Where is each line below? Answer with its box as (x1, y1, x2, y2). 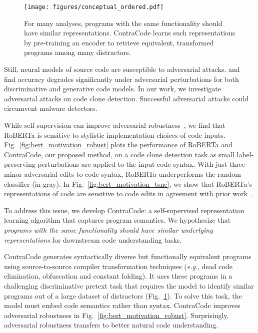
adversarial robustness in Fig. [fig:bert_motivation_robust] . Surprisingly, (4, 310, 229, 320)
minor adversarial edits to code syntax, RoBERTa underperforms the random (4, 168, 241, 179)
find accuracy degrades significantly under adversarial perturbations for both (4, 73, 239, 84)
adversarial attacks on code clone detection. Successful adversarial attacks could (4, 93, 249, 103)
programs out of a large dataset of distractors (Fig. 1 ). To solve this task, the (4, 290, 242, 301)
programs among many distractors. (24, 47, 131, 57)
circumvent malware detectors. (4, 103, 97, 113)
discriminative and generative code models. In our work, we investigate (4, 83, 221, 94)
